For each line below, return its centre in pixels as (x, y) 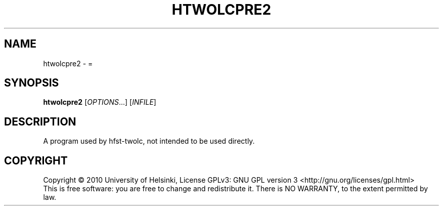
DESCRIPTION (40, 121)
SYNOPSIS (32, 83)
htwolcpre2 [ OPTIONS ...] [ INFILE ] (100, 102)
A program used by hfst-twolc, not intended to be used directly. (149, 141)
